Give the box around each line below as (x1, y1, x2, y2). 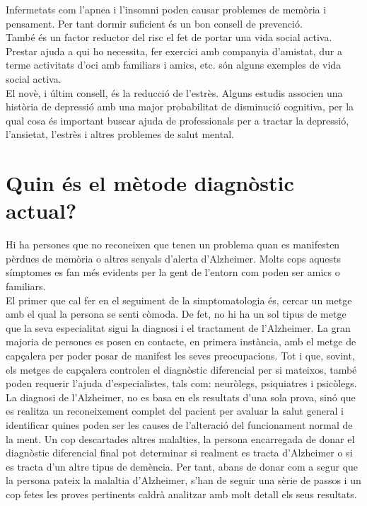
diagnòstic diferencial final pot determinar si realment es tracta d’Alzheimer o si (6, 445, 353, 460)
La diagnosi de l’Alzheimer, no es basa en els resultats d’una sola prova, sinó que (6, 389, 356, 404)
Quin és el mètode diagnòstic (6, 168, 294, 197)
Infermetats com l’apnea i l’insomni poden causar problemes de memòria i (6, 2, 327, 16)
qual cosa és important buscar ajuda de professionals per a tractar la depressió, (6, 113, 349, 127)
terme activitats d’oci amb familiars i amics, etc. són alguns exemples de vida (6, 57, 342, 72)
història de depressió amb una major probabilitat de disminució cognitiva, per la (6, 99, 354, 114)
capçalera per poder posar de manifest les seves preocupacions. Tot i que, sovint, (6, 348, 355, 362)
